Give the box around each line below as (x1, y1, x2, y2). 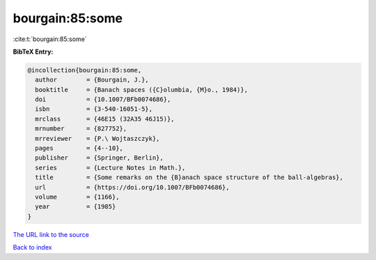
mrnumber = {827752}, (35, 125, 127, 132)
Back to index (13, 243, 52, 252)
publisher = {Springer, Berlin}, (35, 154, 164, 162)
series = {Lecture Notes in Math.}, (35, 164, 186, 171)
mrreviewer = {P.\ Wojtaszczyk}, (35, 135, 160, 142)
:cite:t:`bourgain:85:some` (13, 35, 87, 43)
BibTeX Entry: (13, 47, 54, 56)
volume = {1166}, (35, 193, 120, 201)
